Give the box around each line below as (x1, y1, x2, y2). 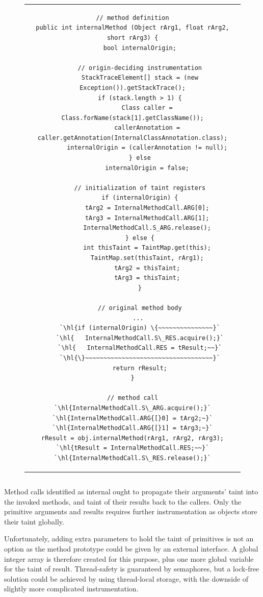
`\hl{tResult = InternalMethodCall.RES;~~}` (56, 444, 209, 452)
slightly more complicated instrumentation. (4, 583, 139, 594)
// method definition (96, 14, 169, 21)
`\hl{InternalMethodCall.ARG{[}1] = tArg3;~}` (52, 424, 213, 432)
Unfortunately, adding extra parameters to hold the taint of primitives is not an (4, 533, 254, 544)
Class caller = (121, 104, 173, 112)
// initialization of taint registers (74, 184, 206, 192)
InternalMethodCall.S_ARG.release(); (83, 224, 211, 232)
